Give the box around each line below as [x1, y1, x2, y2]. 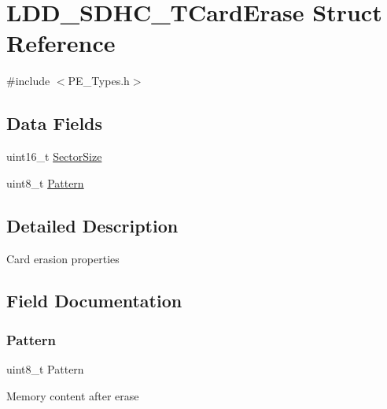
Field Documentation [6, 288, 182, 313]
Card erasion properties [6, 250, 120, 266]
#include [6, 73, 50, 89]
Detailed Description [6, 213, 179, 237]
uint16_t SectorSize [6, 148, 102, 165]
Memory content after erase [6, 387, 139, 403]
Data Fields [6, 111, 103, 136]
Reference [6, 27, 116, 59]
